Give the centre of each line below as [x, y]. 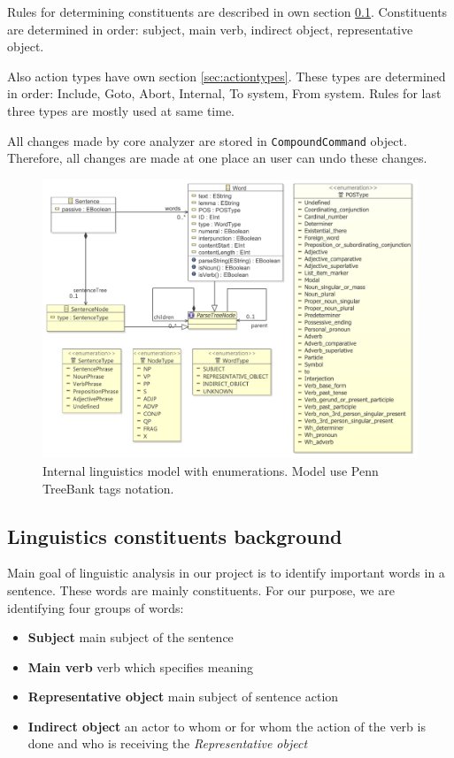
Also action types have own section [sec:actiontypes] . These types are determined [227, 76]
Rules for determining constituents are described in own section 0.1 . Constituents [227, 11]
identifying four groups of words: [96, 607]
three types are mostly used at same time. [121, 110]
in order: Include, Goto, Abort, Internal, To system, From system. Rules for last [224, 93]
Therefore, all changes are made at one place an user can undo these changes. [217, 158]
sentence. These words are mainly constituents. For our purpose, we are [201, 590]
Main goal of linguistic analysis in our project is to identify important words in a [226, 573]
